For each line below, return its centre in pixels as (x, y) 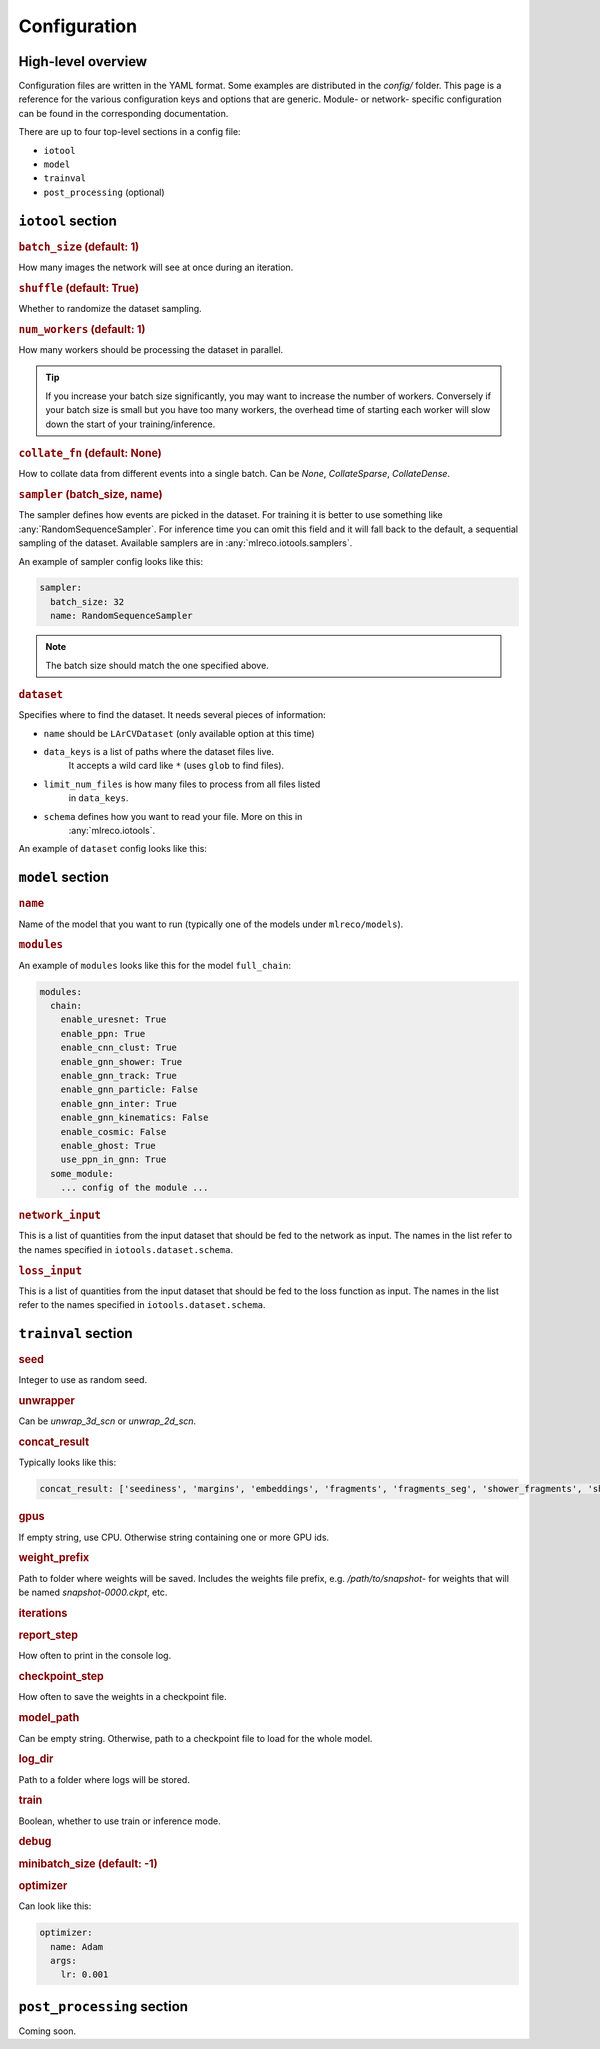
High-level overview (83, 61)
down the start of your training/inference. (130, 424)
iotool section (67, 220)
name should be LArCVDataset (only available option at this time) (179, 733)
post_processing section (103, 2006)
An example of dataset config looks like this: (112, 849)
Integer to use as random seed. (83, 1380)
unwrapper (46, 1401)
